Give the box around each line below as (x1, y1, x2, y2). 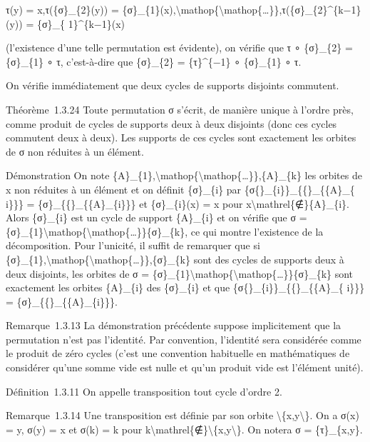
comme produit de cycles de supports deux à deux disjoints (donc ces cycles (6, 116, 337, 131)
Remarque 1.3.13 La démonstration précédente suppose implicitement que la (6, 318, 341, 333)
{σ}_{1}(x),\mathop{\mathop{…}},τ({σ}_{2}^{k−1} (122, 2, 361, 16)
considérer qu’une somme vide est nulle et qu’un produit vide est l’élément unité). (6, 360, 364, 375)
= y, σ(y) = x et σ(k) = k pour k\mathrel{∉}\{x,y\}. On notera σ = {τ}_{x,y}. (6, 421, 363, 436)
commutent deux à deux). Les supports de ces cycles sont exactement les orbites (6, 130, 356, 145)
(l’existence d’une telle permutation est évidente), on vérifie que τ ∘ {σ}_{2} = (6, 40, 353, 55)
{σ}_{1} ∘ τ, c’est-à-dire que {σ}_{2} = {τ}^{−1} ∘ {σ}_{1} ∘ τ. (6, 54, 302, 69)
